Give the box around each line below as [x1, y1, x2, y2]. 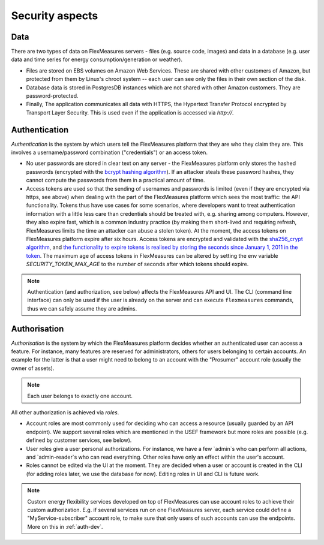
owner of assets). [11, 365, 55, 372]
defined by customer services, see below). [26, 436, 132, 444]
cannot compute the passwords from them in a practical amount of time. [26, 177, 205, 184]
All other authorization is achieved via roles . [11, 408, 119, 416]
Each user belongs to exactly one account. [27, 392, 133, 399]
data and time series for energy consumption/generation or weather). [11, 56, 183, 63]
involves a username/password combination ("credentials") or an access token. [11, 149, 208, 156]
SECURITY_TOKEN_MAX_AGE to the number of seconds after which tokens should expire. [26, 261, 249, 268]
